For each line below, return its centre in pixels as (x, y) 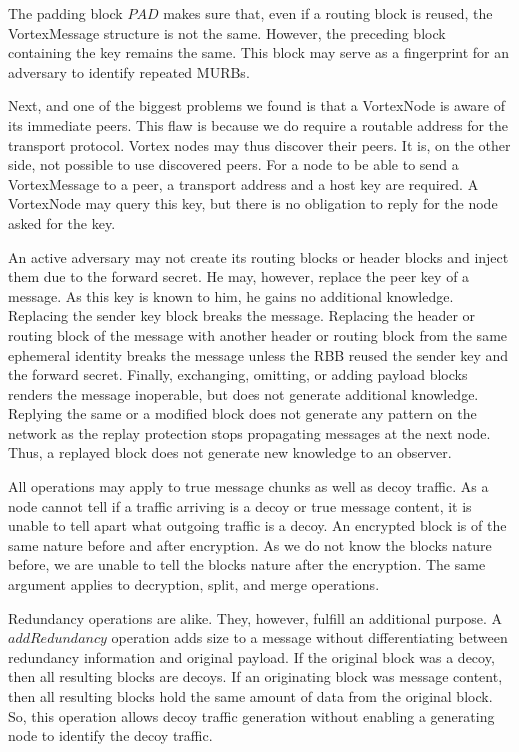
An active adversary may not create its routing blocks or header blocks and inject (258, 256)
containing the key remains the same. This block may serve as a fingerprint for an (259, 52)
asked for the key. (62, 222)
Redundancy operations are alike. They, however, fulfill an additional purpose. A (255, 617)
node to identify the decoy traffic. (110, 735)
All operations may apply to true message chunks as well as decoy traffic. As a (248, 486)
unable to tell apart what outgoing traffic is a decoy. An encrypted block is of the (257, 525)
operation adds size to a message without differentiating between (309, 637)
